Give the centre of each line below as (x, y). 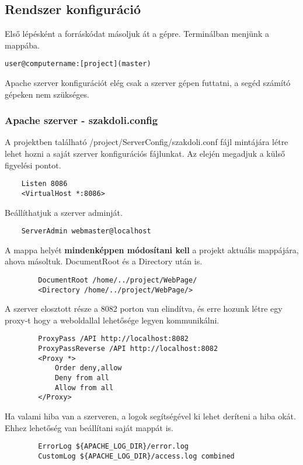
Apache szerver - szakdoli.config (81, 120)
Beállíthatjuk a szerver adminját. (64, 212)
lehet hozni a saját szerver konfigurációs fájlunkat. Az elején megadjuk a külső (145, 154)
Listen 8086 (44, 184)
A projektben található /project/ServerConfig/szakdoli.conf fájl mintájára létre (147, 142)
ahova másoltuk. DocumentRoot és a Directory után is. (104, 261)
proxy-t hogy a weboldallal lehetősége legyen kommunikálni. (112, 320)
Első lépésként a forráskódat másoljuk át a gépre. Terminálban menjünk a (137, 34)
